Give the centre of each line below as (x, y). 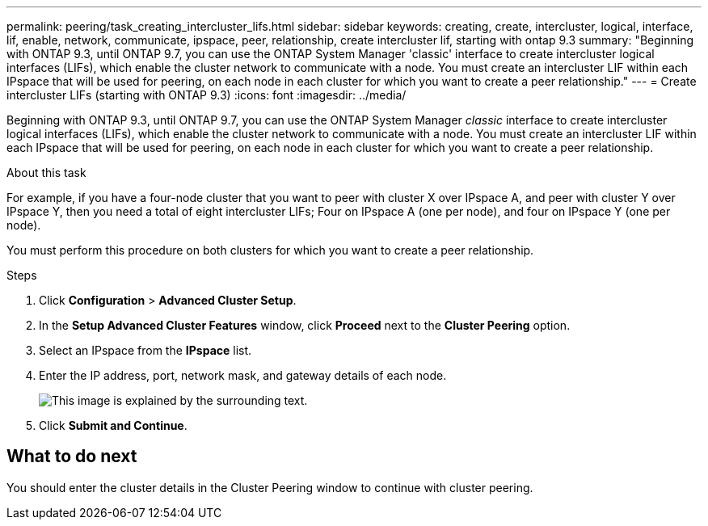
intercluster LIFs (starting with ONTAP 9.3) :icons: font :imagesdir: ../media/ (206, 95)
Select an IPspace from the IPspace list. (145, 350)
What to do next (72, 457)
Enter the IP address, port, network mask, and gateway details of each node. (243, 375)
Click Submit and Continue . (113, 425)
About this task (46, 173)
